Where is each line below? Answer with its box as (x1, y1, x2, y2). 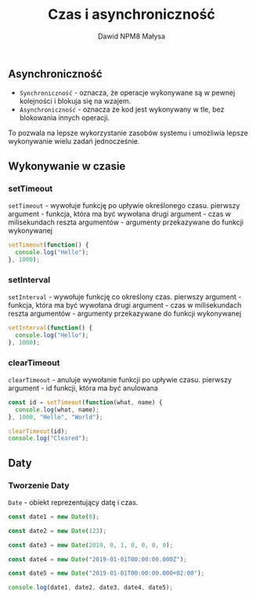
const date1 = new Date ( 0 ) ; (8, 513, 100, 520)
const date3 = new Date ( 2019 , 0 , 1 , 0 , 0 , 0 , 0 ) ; (8, 541, 174, 549)
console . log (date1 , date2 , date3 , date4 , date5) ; (8, 583, 174, 592)
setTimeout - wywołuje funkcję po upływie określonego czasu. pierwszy (8, 201, 240, 210)
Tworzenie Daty (8, 480, 70, 491)
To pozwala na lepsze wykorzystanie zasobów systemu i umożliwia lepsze (8, 128, 248, 138)
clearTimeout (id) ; (8, 427, 68, 435)
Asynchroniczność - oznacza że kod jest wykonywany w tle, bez (19, 104, 225, 115)
